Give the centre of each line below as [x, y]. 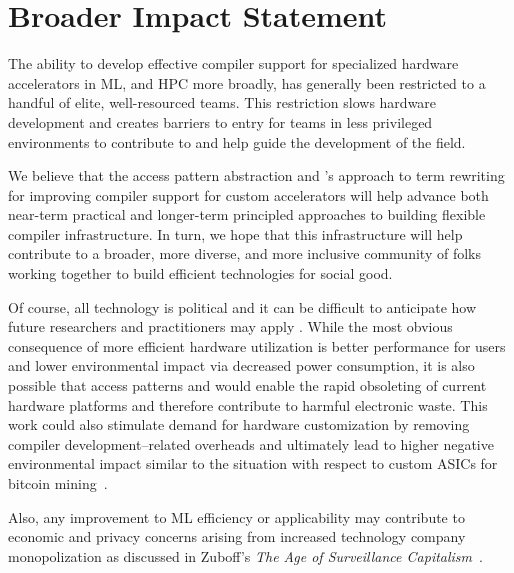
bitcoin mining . [58, 483]
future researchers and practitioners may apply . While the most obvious [230, 326]
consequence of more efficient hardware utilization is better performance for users [257, 345]
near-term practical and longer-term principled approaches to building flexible [247, 214]
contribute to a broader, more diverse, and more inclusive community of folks [244, 253]
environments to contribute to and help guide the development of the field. [237, 141]
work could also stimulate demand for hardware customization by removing [239, 424]
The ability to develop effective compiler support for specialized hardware [233, 63]
